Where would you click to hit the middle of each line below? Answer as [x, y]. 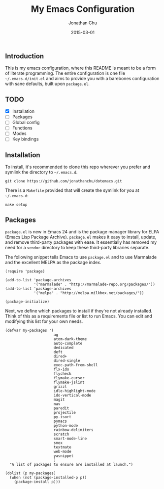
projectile [65, 413]
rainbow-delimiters [73, 430]
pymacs [60, 421]
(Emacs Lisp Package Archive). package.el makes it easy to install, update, [81, 237]
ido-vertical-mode [72, 396]
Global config [26, 123]
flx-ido [61, 369]
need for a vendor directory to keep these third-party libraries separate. [77, 248]
